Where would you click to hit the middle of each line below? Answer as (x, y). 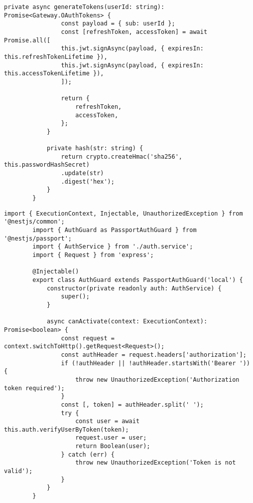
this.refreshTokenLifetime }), (56, 57)
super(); (75, 297)
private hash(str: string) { (95, 148)
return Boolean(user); (113, 446)
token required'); (34, 388)
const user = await (108, 421)
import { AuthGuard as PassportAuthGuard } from (115, 230)
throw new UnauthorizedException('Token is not (156, 463)
